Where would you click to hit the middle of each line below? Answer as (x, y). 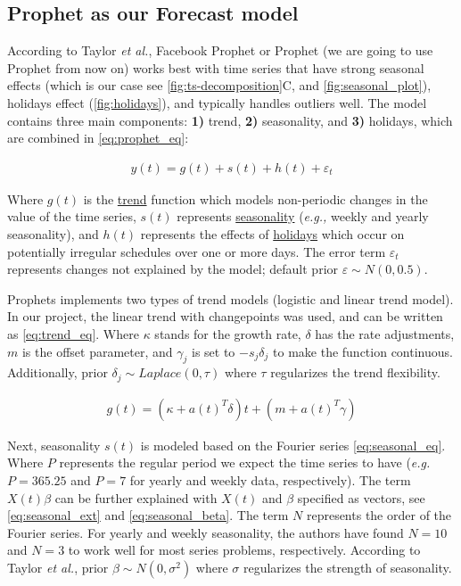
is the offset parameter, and (97, 351)
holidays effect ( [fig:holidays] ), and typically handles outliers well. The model (217, 102)
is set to (213, 351)
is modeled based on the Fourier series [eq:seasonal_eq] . (293, 445)
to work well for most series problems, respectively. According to (244, 550)
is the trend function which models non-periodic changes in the (255, 198)
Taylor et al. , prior (58, 567)
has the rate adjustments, (385, 333)
